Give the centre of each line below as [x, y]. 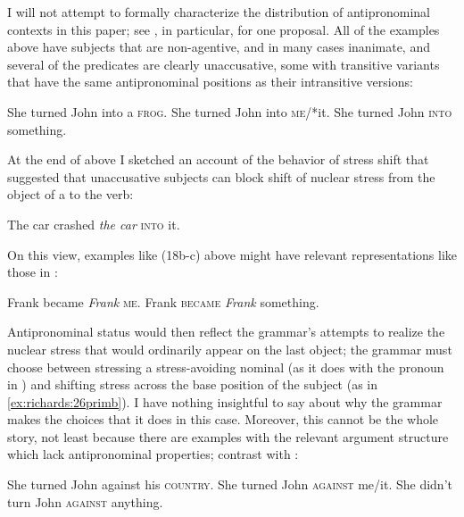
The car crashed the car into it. [94, 224]
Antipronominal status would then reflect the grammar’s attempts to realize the [226, 332]
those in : [33, 272]
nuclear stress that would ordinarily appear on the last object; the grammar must [230, 349]
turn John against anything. [85, 501]
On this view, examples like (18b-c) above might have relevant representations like [232, 254]
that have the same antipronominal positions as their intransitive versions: [210, 82]
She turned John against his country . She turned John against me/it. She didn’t [230, 484]
